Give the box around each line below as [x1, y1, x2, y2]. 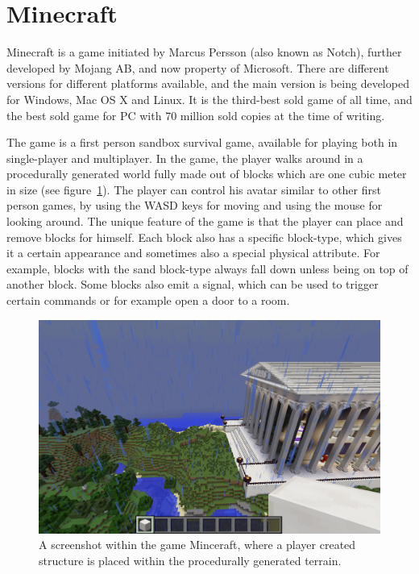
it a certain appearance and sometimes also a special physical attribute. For [6, 244, 380, 261]
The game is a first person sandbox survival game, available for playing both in [6, 134, 398, 151]
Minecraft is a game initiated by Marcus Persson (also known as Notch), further [6, 44, 402, 60]
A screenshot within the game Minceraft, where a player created [39, 536, 356, 553]
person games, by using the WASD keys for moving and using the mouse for [6, 197, 383, 214]
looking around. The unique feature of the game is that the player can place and [6, 213, 404, 230]
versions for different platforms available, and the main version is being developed [6, 75, 409, 92]
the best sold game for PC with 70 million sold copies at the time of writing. [6, 106, 385, 123]
